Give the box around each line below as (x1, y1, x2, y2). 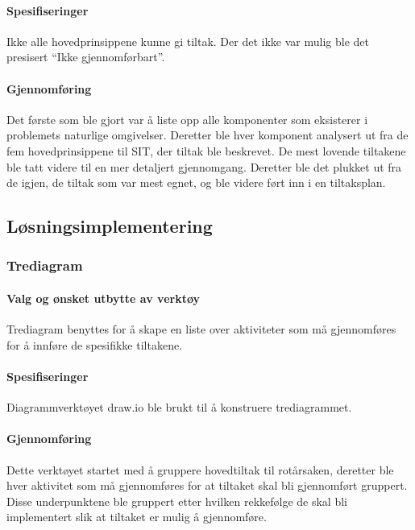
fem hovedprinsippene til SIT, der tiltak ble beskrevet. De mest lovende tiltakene (6, 142, 406, 159)
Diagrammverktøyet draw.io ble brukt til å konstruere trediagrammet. (6, 399, 352, 416)
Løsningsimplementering (6, 213, 213, 238)
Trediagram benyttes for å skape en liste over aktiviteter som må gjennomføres (6, 321, 396, 337)
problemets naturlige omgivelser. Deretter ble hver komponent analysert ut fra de (6, 126, 409, 143)
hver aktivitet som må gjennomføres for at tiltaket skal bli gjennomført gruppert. (6, 477, 408, 494)
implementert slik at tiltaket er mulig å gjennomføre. (6, 508, 267, 525)
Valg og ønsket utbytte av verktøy (6, 289, 201, 306)
